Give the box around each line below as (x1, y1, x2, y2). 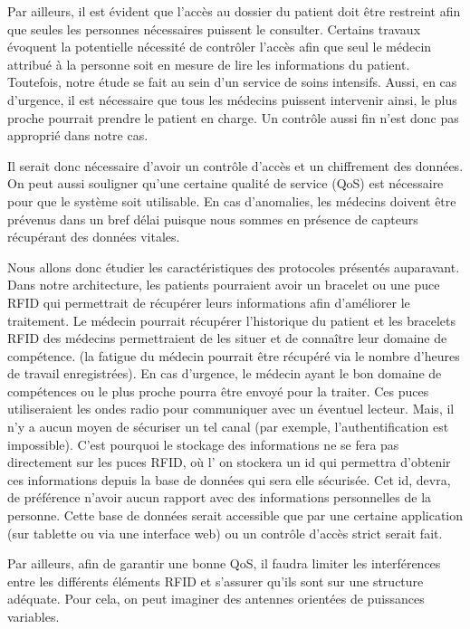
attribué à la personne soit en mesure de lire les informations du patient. (7, 54, 410, 73)
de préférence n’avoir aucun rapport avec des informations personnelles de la (7, 488, 432, 507)
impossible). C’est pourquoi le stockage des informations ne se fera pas (7, 434, 399, 453)
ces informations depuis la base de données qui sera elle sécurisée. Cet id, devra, (7, 470, 451, 489)
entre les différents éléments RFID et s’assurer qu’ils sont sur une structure (7, 571, 424, 590)
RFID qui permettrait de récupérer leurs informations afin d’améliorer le (7, 292, 410, 311)
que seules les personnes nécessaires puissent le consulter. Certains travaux (7, 19, 421, 38)
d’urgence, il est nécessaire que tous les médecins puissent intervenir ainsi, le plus (7, 90, 457, 109)
